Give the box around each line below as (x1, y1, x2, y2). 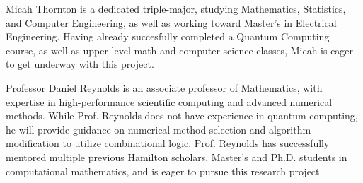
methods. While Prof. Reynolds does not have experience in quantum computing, (6, 108, 358, 123)
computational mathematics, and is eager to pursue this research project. (6, 163, 323, 178)
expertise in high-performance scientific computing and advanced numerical (6, 94, 333, 109)
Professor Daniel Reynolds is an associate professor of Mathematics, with (6, 80, 323, 95)
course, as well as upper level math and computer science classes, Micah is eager (6, 42, 354, 57)
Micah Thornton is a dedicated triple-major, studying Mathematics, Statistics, (6, 1, 346, 16)
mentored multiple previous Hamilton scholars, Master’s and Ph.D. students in (6, 149, 347, 164)
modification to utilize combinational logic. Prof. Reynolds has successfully (6, 136, 330, 150)
